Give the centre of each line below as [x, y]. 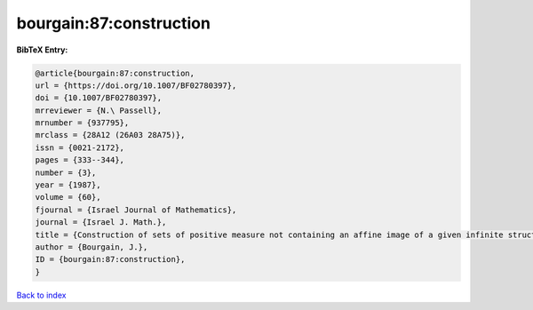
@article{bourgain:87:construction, [115, 73]
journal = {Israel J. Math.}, [101, 223]
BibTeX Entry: [42, 50]
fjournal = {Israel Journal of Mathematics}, [136, 210]
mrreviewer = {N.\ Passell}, [99, 110]
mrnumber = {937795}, [82, 123]
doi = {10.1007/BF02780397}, [99, 98]
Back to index [41, 295]
